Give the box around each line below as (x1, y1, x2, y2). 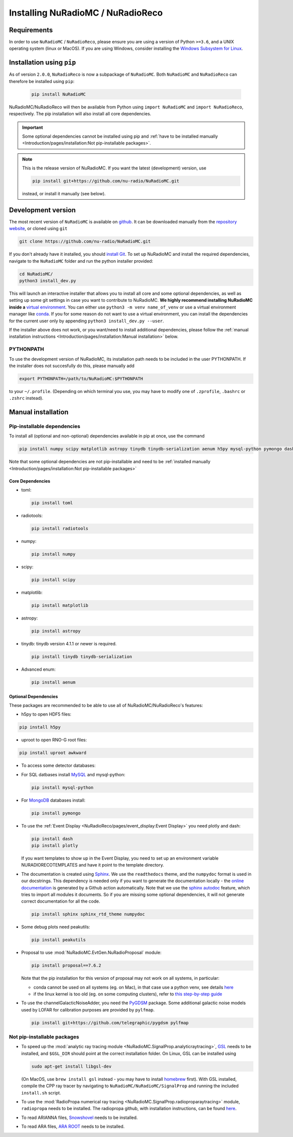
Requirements (9, 26, 53, 34)
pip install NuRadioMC (31, 91, 86, 97)
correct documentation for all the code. (21, 898, 100, 904)
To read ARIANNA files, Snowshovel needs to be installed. (21, 1115, 138, 1120)
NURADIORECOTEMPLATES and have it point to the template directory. (21, 862, 165, 868)
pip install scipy (31, 577, 76, 583)
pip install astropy (31, 628, 81, 634)
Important (22, 124, 43, 130)
